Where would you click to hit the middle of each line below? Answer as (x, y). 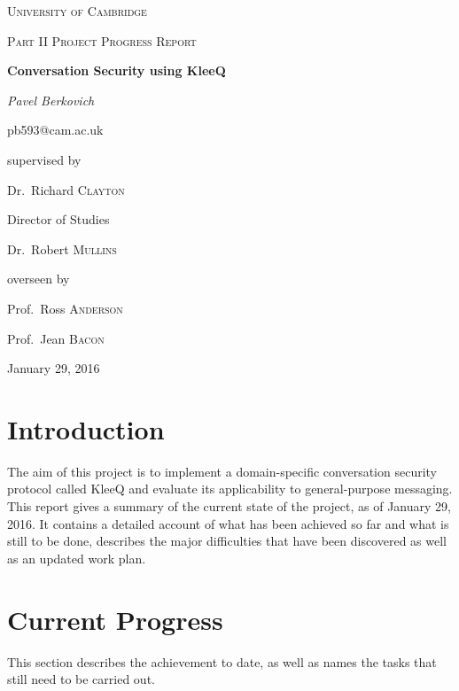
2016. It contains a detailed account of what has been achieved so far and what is (228, 523)
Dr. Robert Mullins (62, 248)
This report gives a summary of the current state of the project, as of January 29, (229, 506)
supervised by (44, 159)
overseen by (39, 279)
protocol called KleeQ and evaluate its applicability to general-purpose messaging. (230, 489)
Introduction (86, 428)
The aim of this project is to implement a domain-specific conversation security (222, 471)
